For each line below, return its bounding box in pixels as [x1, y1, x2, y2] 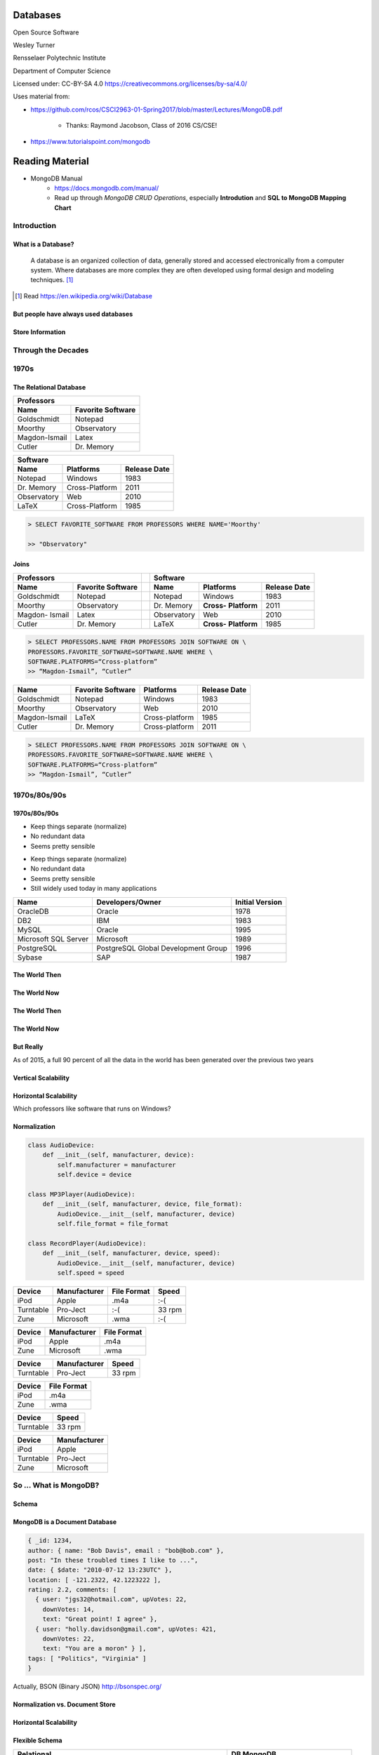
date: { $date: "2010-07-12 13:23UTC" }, [27, 1566, 173, 1574]
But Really [13, 1042, 44, 1051]
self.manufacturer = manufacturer [57, 1160, 176, 1169]
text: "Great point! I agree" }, [42, 1615, 158, 1623]
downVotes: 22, [42, 1635, 95, 1643]
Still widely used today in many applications [30, 885, 157, 893]
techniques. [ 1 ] [30, 276, 74, 284]
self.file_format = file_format [57, 1220, 168, 1228]
